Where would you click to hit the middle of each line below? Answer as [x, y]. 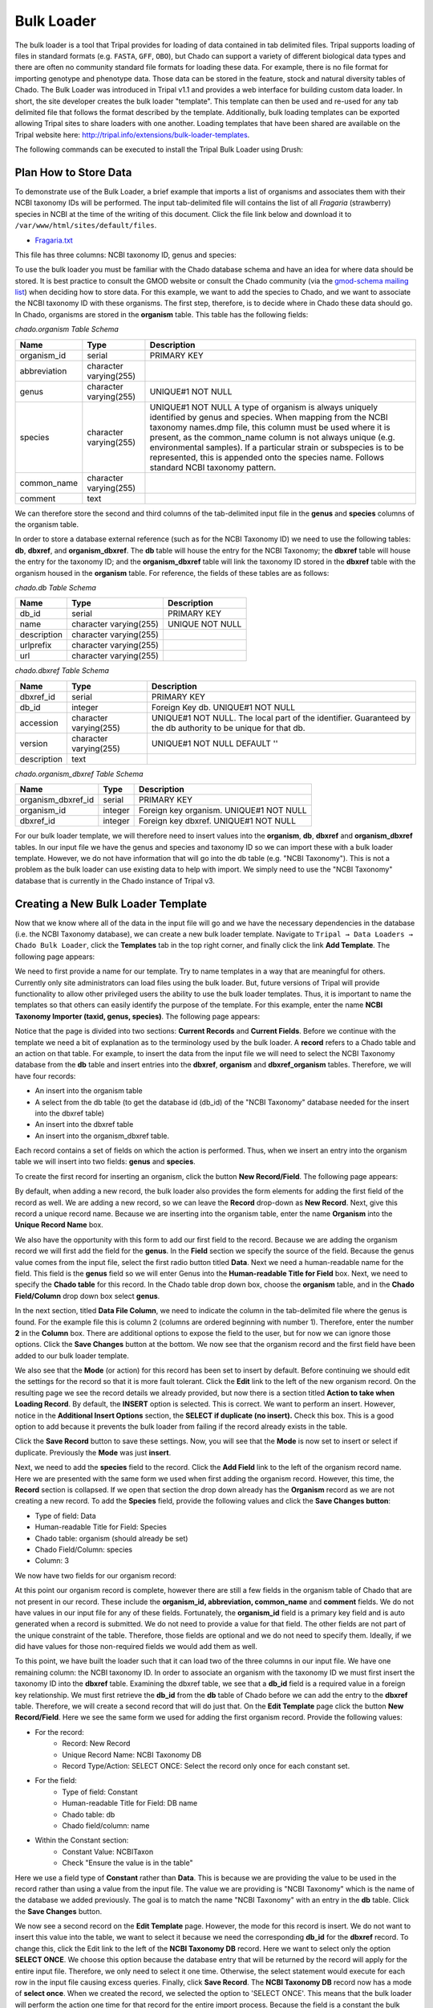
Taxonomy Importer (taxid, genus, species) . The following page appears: [138, 1016]
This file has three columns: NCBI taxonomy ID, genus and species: [125, 255]
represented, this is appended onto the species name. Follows [267, 457]
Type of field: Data [65, 1516]
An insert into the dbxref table [84, 1124]
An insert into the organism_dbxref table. [102, 1136]
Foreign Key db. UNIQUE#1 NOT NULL [223, 707]
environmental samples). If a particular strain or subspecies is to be [277, 447]
